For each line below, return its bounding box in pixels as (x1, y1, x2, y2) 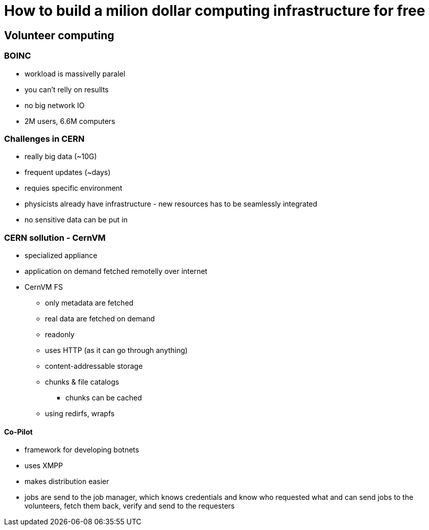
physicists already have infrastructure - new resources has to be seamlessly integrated (25, 199, 318, 209)
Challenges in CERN (4, 133, 85, 144)
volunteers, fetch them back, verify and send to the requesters (25, 501, 235, 511)
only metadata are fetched (45, 298, 134, 308)
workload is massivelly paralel (25, 69, 126, 78)
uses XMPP (25, 461, 63, 470)
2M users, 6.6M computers (25, 116, 115, 125)
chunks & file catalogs (45, 377, 120, 387)
